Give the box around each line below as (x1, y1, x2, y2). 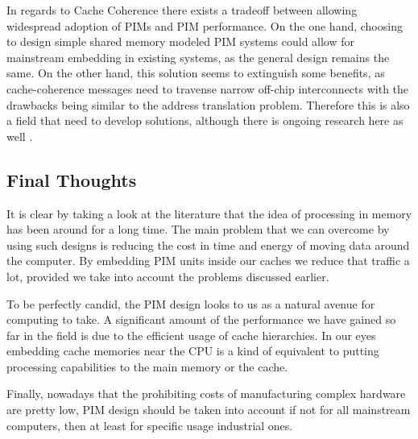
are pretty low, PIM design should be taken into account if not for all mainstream (6, 401, 411, 418)
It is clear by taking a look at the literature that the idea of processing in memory (6, 205, 412, 222)
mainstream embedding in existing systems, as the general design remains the (6, 48, 390, 65)
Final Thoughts (6, 167, 137, 192)
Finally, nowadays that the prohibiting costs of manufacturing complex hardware (6, 385, 406, 402)
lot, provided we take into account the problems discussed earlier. (6, 267, 329, 284)
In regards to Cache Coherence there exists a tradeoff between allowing (6, 2, 358, 18)
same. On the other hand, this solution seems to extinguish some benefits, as (6, 64, 385, 81)
